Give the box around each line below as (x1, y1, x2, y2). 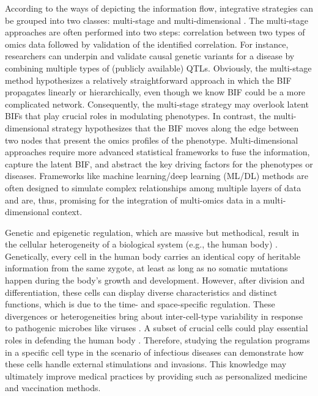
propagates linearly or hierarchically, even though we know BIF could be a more (5, 86, 306, 98)
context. (52, 205, 83, 218)
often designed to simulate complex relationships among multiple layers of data (5, 181, 301, 194)
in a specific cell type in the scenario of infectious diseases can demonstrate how (5, 345, 304, 358)
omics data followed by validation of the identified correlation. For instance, (5, 37, 289, 50)
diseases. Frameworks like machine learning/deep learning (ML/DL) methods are (5, 169, 309, 182)
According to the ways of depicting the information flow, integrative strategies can (5, 2, 313, 14)
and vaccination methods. (5, 381, 101, 394)
